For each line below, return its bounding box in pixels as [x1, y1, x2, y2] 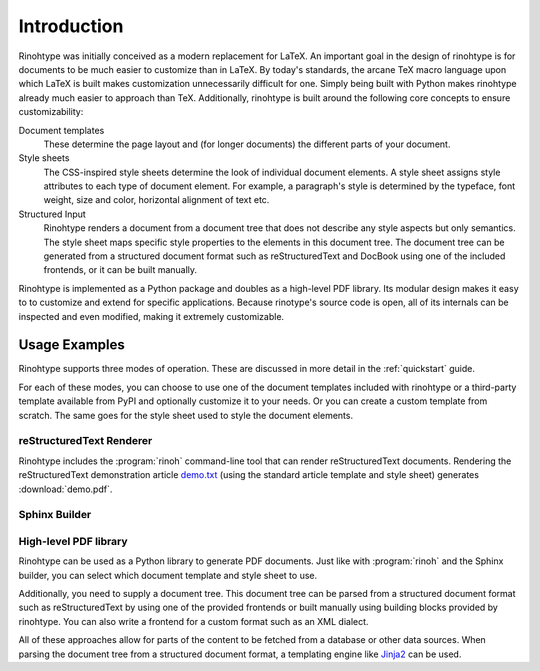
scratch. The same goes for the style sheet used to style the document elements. [18, 409, 354, 421]
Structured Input [18, 208, 87, 220]
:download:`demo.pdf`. [18, 483, 113, 495]
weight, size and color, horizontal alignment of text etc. [43, 194, 270, 206]
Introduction [18, 15, 124, 37]
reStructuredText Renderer [18, 434, 153, 448]
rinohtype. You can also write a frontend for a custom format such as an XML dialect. [18, 615, 369, 627]
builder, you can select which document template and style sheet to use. [18, 569, 318, 581]
